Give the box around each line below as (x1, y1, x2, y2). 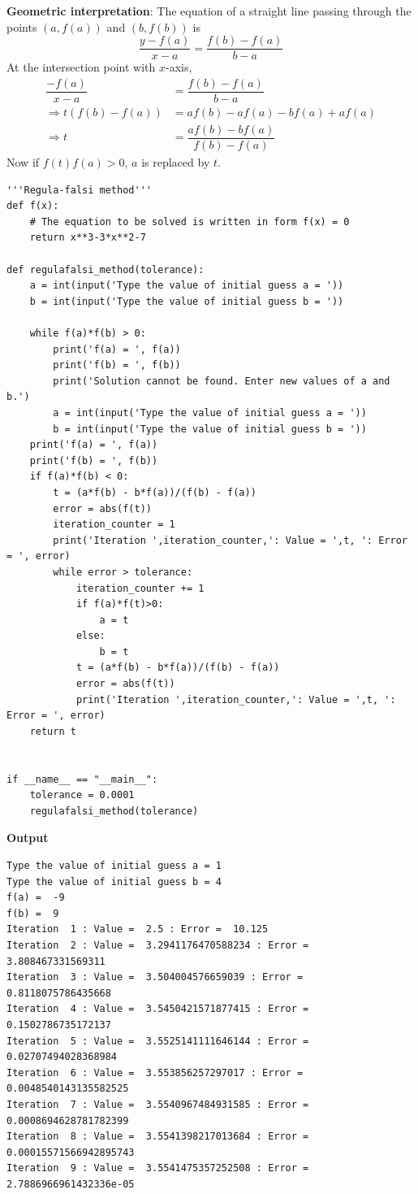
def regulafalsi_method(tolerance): (6, 263, 205, 276)
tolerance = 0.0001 (29, 789, 135, 801)
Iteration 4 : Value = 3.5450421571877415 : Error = (6, 1003, 309, 1015)
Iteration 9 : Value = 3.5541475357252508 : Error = (6, 1162, 309, 1174)
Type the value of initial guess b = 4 (6, 875, 222, 888)
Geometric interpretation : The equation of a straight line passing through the (6, 2, 412, 19)
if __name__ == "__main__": (6, 773, 158, 785)
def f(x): (6, 200, 59, 212)
